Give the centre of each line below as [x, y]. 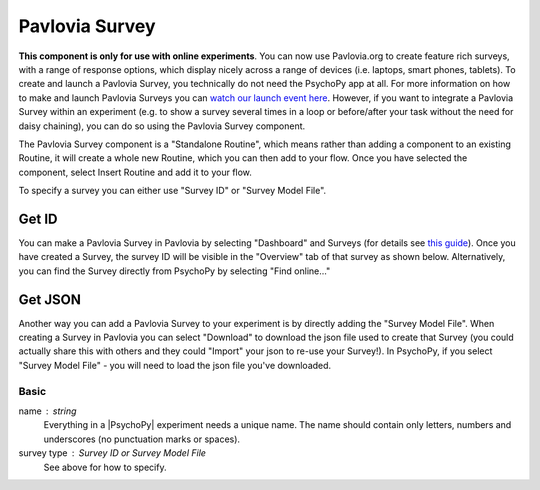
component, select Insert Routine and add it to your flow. [135, 172]
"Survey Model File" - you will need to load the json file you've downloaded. [175, 365]
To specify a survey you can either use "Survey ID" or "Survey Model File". [172, 191]
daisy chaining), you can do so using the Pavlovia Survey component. [162, 126]
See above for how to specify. [105, 467]
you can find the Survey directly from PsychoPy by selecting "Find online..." [174, 271]
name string [47, 411]
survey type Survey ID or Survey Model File [112, 453]
